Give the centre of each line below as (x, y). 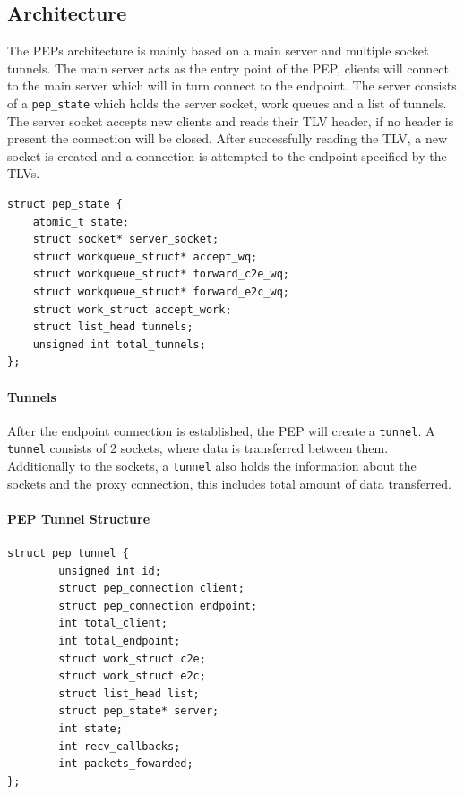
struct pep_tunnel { (69, 554)
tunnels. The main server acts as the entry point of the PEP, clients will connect (228, 68)
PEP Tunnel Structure (79, 518)
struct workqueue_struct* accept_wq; (145, 256)
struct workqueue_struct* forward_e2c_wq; (161, 291)
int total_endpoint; (120, 641)
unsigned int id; (110, 571)
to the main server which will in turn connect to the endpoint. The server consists (232, 85)
